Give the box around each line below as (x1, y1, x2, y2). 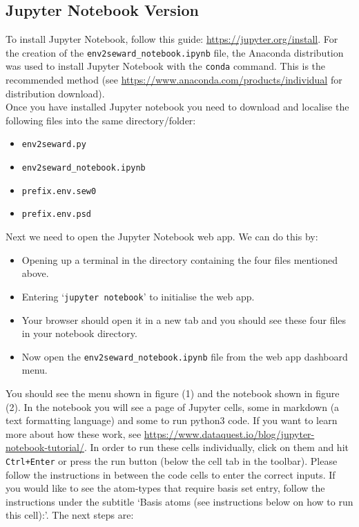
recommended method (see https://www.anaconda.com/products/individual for (6, 73, 342, 87)
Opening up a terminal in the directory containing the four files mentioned (21, 252, 338, 267)
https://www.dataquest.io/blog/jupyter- (144, 426, 315, 441)
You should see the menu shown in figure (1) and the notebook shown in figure (6, 385, 340, 400)
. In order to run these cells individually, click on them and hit (84, 440, 349, 454)
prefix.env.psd (21, 209, 92, 220)
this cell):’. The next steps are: (6, 508, 134, 522)
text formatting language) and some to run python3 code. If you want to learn (6, 413, 338, 428)
